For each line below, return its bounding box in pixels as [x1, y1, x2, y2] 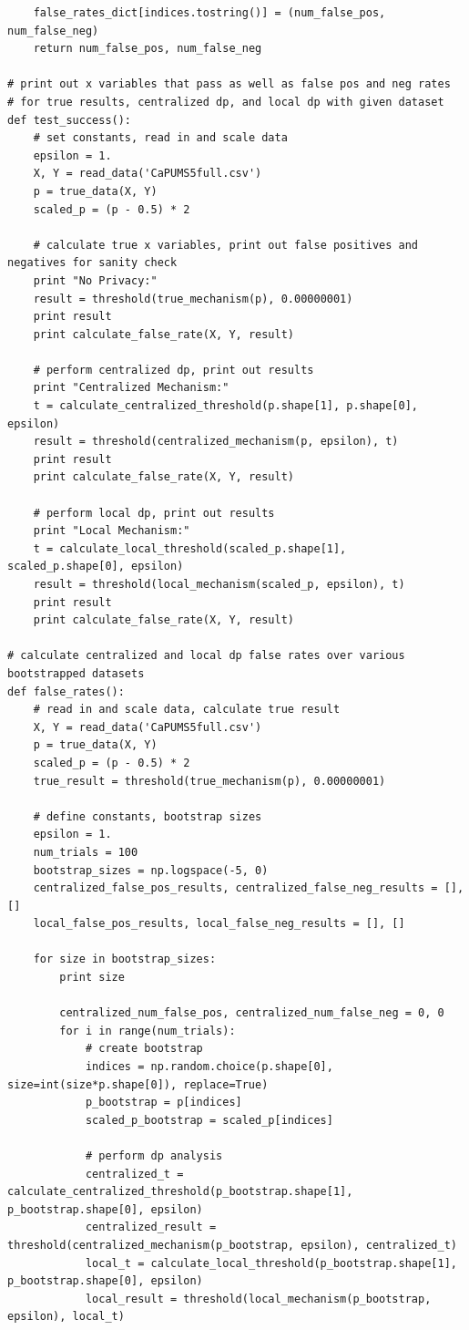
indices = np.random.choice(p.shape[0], [85, 1060, 333, 1074]
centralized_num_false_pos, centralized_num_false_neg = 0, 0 [59, 1006, 444, 1020]
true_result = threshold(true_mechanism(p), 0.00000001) [33, 774, 386, 788]
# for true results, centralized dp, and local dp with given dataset [7, 95, 444, 108]
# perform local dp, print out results [33, 506, 275, 520]
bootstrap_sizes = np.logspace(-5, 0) [33, 863, 269, 877]
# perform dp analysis [85, 1150, 223, 1162]
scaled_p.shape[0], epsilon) [7, 560, 184, 573]
